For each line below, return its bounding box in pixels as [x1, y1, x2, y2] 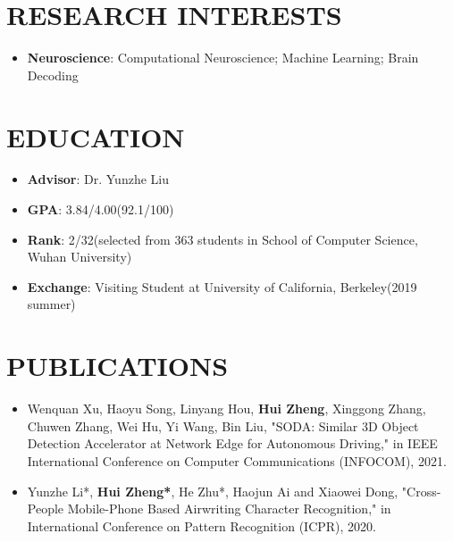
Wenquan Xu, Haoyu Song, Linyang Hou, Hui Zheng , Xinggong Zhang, [27, 399, 426, 418]
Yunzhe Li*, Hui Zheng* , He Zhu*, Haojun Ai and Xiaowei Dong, [27, 481, 398, 500]
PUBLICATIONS [6, 347, 229, 384]
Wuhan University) [27, 247, 132, 266]
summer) [27, 295, 76, 313]
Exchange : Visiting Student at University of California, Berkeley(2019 [27, 277, 417, 296]
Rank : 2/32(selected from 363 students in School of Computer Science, [27, 229, 418, 248]
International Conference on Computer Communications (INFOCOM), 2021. [27, 451, 447, 470]
